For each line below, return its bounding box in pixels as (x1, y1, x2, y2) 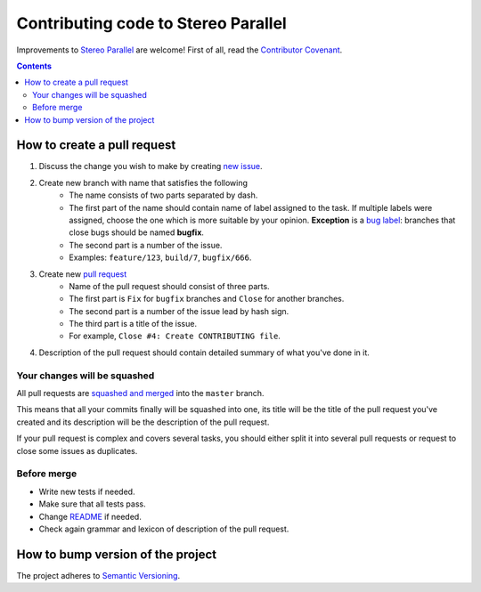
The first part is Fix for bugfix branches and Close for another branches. (69, 294, 345, 304)
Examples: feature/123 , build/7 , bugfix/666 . (69, 252, 252, 263)
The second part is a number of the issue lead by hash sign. (69, 305, 289, 316)
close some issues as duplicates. (16, 445, 138, 456)
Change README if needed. (38, 511, 142, 522)
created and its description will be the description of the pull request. (16, 417, 270, 427)
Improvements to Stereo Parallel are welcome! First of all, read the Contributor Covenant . (16, 45, 343, 55)
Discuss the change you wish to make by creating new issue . (38, 161, 263, 172)
